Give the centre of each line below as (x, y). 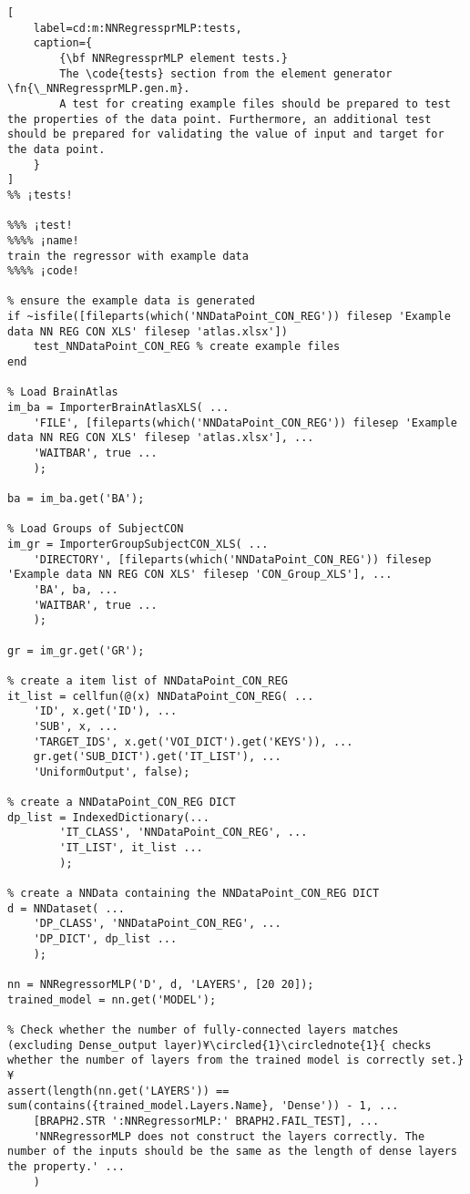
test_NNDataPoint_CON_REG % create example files (187, 347)
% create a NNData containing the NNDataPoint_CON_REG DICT (194, 894)
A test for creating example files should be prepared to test (255, 103)
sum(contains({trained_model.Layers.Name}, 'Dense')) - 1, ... (203, 1106)
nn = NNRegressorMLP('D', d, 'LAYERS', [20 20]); (161, 984)
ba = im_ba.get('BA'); (76, 499)
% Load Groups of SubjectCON (96, 529)
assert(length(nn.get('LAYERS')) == (118, 1091)
